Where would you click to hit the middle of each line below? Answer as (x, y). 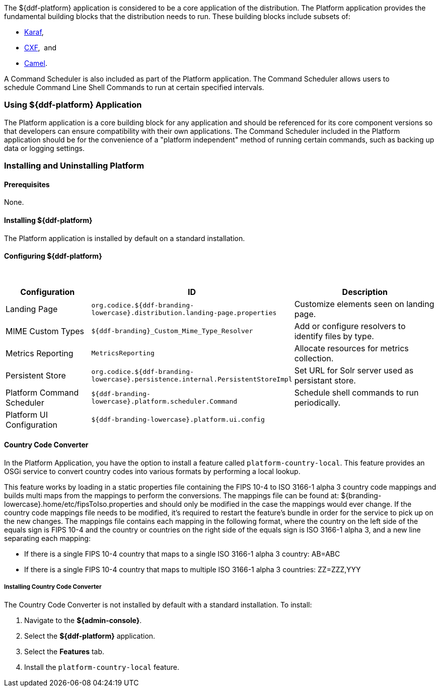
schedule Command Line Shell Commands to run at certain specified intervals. (134, 87)
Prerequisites (27, 184)
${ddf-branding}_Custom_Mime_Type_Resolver (172, 331)
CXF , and (41, 48)
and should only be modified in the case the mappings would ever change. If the (278, 504)
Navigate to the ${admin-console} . (83, 620)
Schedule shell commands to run (356, 392)
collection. (314, 358)
